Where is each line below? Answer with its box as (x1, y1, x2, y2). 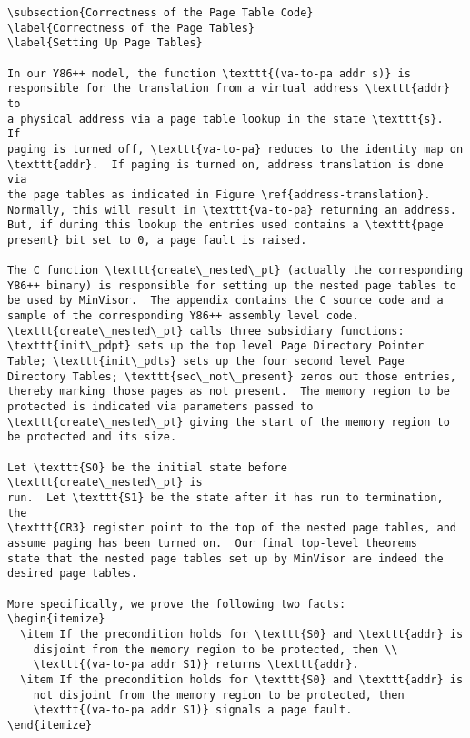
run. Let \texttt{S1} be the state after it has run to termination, (7, 491, 444, 504)
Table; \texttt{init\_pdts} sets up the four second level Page (7, 355, 405, 369)
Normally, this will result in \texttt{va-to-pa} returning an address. (7, 203, 456, 217)
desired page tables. (7, 567, 138, 581)
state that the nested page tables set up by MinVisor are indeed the (7, 551, 444, 565)
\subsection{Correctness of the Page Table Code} (7, 6, 314, 19)
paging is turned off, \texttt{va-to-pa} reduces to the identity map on (7, 142, 464, 156)
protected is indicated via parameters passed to (7, 400, 314, 414)
